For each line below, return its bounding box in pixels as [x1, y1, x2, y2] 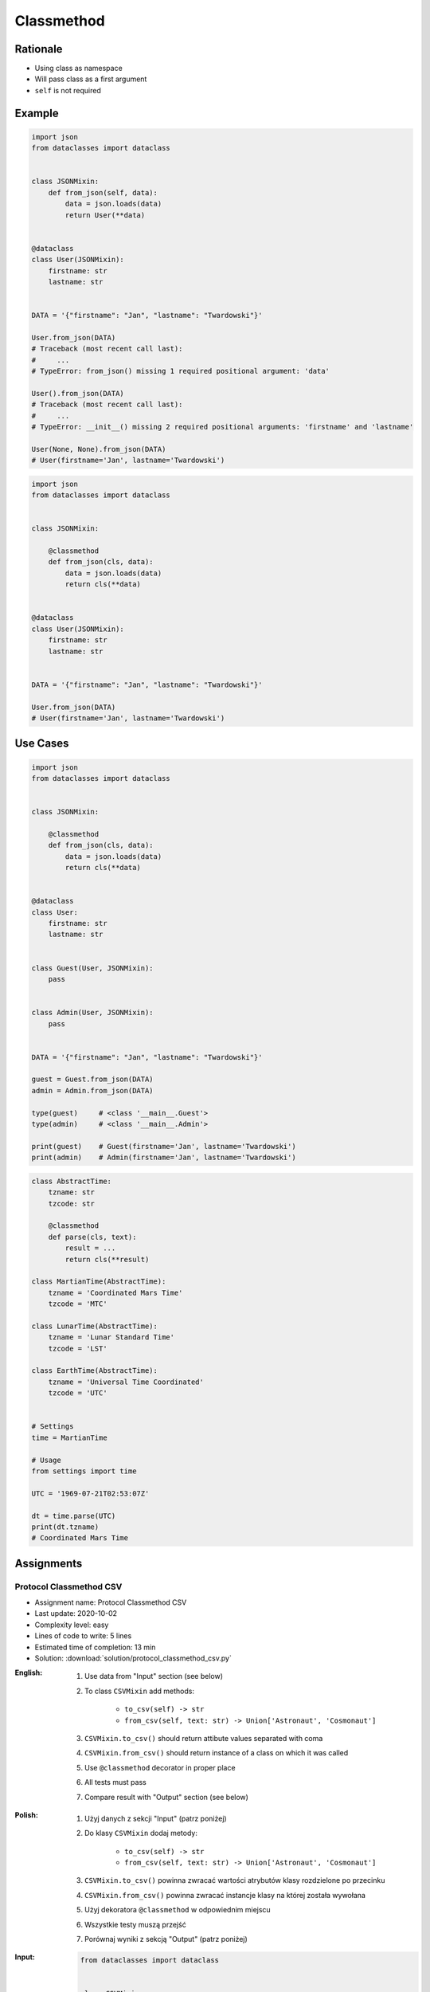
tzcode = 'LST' [48, 1343, 107, 1353]
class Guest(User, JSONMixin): [31, 963, 154, 972]
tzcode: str [48, 1199, 96, 1208]
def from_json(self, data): [48, 188, 158, 197]
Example [14, 106, 59, 120]
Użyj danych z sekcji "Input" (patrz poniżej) [84, 1814, 227, 1823]
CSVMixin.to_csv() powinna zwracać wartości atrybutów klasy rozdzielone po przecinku [84, 1876, 385, 1885]
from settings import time [31, 1466, 137, 1476]
